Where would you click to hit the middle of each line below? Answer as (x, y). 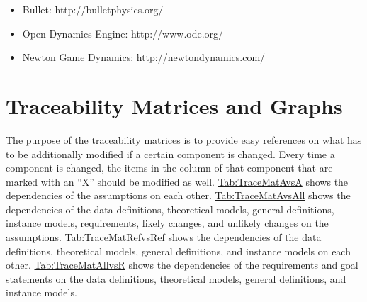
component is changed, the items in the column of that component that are (169, 168)
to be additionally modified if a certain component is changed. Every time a (170, 153)
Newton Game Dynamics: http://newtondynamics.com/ (144, 57)
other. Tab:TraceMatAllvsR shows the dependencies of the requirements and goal (182, 265)
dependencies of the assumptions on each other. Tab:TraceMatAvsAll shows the (178, 195)
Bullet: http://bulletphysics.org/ (93, 9)
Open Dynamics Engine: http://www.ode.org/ (123, 33)
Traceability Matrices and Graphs (174, 105)
